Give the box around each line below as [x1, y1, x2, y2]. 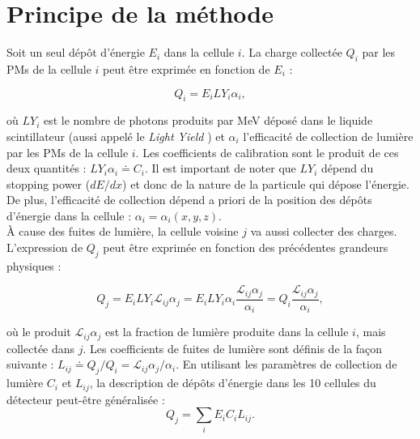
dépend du [320, 160, 374, 177]
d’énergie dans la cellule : [6, 207, 132, 224]
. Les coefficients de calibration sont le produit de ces [135, 143, 399, 160]
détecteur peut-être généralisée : [6, 390, 165, 407]
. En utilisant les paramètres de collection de [176, 356, 397, 373]
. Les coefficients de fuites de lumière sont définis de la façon [83, 339, 383, 356]
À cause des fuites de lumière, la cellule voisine [6, 223, 239, 240]
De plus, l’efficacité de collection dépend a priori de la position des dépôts [6, 191, 372, 208]
